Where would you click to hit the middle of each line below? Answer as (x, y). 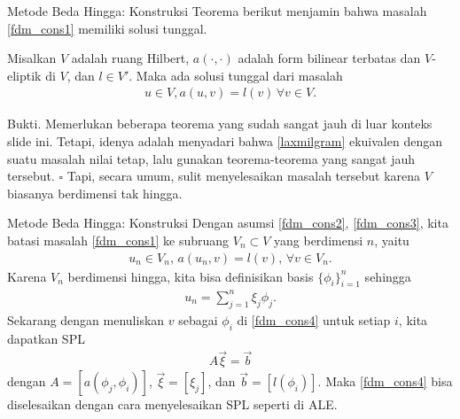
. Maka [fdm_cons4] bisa (385, 381)
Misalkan (32, 58)
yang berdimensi (319, 240)
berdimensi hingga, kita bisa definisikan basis (191, 276)
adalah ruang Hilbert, (130, 58)
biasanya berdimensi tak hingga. (95, 193)
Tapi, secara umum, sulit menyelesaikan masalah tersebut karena (244, 176)
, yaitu (392, 240)
